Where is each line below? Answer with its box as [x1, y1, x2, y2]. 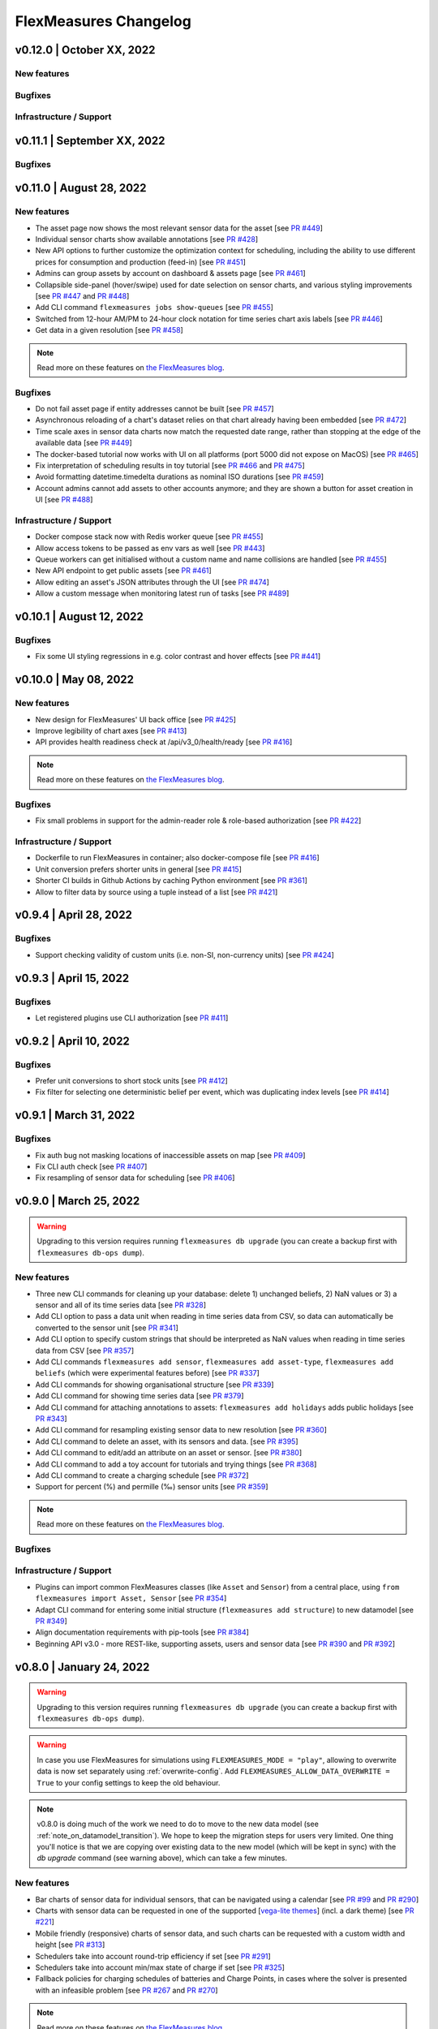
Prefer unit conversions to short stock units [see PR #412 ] [35, 1076, 229, 1086]
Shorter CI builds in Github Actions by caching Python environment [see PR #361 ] [35, 876, 308, 885]
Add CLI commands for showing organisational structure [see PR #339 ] [35, 1380, 275, 1389]
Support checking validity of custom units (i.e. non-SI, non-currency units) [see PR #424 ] [35, 950, 334, 959]
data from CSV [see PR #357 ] [35, 1346, 135, 1355]
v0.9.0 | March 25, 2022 [15, 1194, 140, 1208]
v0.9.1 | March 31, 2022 [15, 1109, 135, 1122]
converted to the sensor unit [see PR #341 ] [35, 1323, 178, 1333]
